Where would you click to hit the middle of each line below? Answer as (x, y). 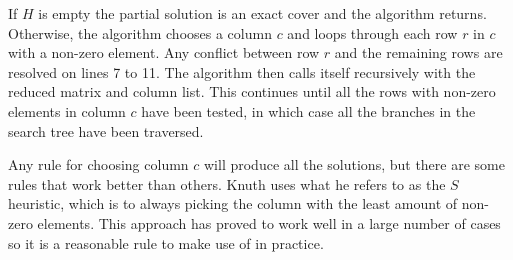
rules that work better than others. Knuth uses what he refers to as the (227, 183)
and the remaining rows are (418, 52)
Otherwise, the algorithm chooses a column (140, 32)
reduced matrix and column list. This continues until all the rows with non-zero (252, 91)
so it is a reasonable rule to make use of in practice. (166, 242)
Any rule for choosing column (98, 164)
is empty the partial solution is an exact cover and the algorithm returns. (262, 13)
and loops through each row (372, 32)
